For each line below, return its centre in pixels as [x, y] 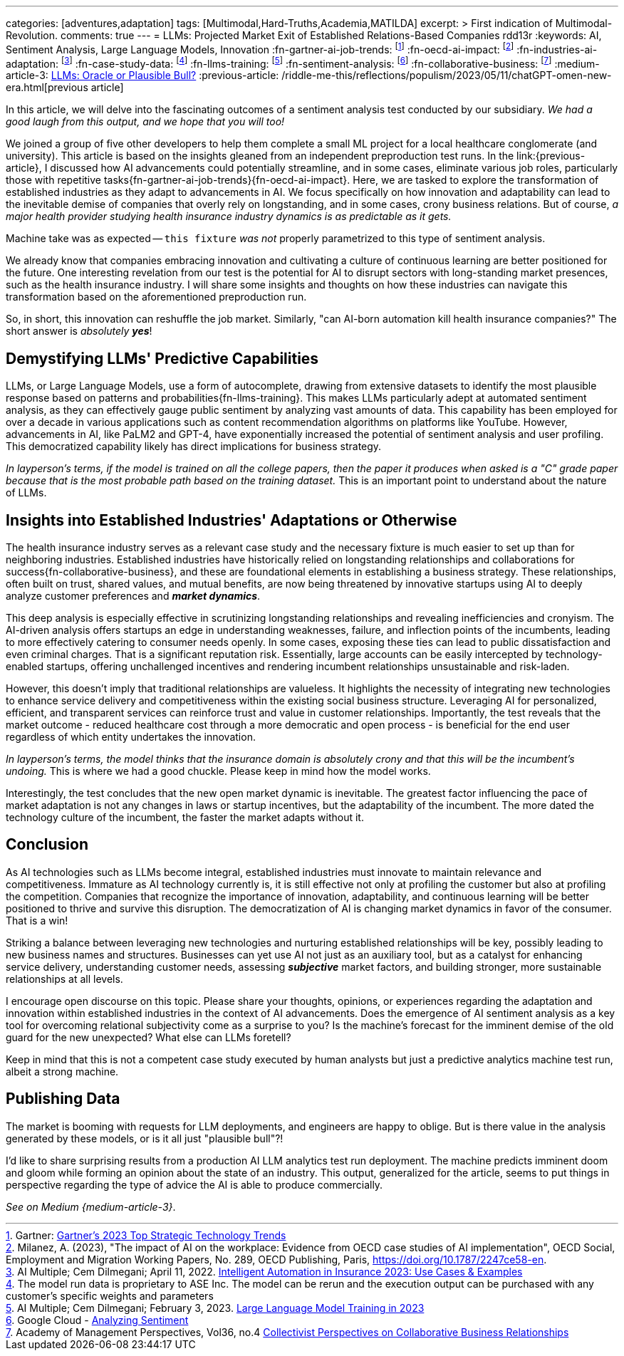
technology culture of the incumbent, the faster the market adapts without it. [185, 817]
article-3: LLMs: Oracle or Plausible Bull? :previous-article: [142, 75]
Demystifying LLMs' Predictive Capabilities [162, 358]
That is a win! [37, 920]
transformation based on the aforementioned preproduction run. [156, 297]
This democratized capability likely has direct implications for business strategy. [194, 447]
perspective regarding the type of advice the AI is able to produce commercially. [194, 1184]
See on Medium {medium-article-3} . [91, 1206]
